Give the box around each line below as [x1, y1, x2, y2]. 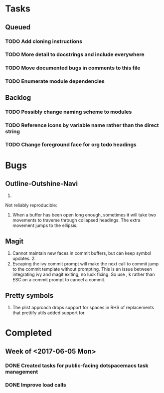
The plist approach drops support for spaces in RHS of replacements [12, 305, 155, 311]
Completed [5, 327, 52, 339]
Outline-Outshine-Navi [5, 180, 78, 188]
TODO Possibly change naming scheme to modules [5, 108, 132, 115]
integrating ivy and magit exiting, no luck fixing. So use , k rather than [12, 271, 155, 277]
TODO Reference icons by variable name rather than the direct [5, 122, 159, 129]
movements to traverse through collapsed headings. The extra [12, 217, 141, 223]
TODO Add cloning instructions [5, 38, 82, 45]
